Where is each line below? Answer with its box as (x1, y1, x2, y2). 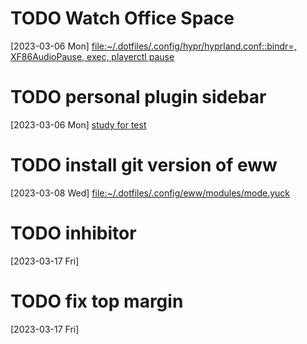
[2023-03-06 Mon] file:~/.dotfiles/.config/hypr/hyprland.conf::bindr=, (10, 40, 297, 52)
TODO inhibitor (10, 222, 137, 244)
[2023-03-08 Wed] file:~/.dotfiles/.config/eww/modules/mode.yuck (10, 187, 291, 199)
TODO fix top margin (10, 290, 184, 312)
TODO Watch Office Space (10, 7, 235, 30)
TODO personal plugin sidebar (10, 86, 267, 109)
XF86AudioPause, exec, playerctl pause (10, 50, 175, 62)
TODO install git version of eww (10, 154, 278, 177)
